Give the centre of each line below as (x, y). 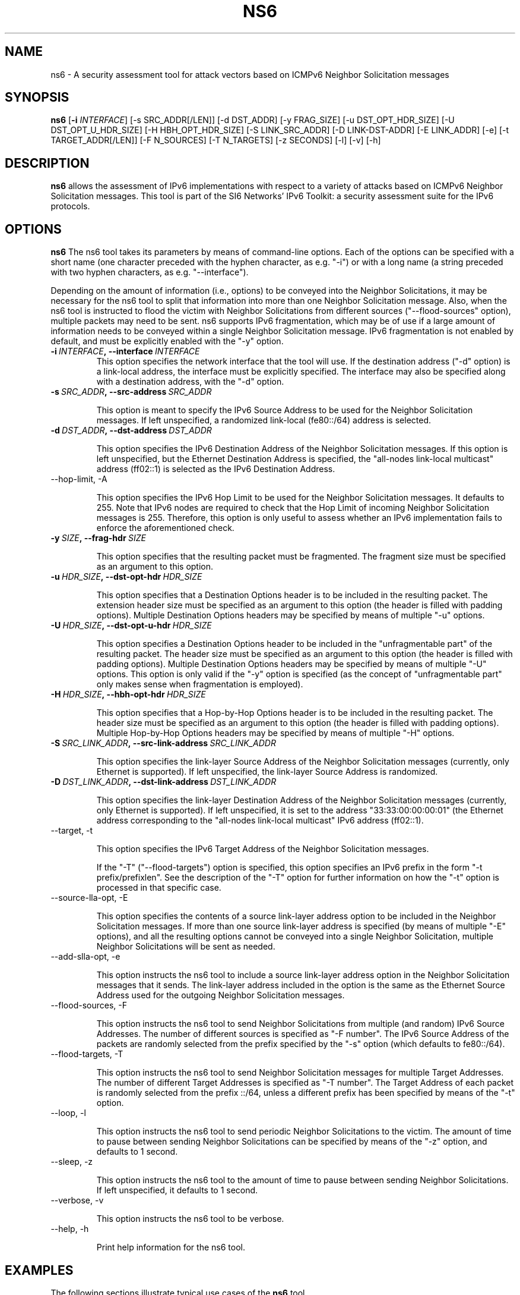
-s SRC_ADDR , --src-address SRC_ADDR (131, 392)
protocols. (70, 206)
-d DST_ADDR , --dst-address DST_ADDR (131, 430)
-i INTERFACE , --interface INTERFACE (125, 351)
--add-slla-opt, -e (85, 957)
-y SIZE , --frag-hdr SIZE (98, 538)
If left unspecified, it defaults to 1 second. (177, 1190)
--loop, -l (68, 1113)
